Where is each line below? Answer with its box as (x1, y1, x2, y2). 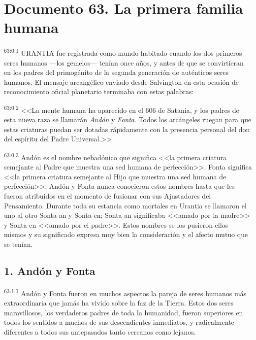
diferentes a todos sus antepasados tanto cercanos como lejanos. (4, 326, 196, 337)
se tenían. (4, 238, 33, 249)
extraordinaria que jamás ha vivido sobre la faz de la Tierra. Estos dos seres (4, 298, 234, 308)
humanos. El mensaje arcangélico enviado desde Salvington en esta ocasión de (4, 76, 239, 87)
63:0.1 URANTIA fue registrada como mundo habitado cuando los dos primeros (4, 46, 242, 58)
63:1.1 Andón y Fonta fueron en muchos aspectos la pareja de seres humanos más (4, 286, 247, 298)
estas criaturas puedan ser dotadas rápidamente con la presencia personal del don (4, 124, 250, 134)
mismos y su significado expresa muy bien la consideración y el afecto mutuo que (4, 229, 248, 239)
